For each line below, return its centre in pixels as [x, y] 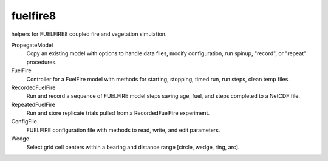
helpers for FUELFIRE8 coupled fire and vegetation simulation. [89, 34]
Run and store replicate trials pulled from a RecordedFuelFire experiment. [118, 113]
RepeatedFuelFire [33, 104]
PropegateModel [32, 45]
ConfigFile [24, 122]
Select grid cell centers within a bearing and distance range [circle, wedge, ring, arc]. [133, 147]
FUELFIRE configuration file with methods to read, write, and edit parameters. [123, 130]
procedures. [42, 62]
